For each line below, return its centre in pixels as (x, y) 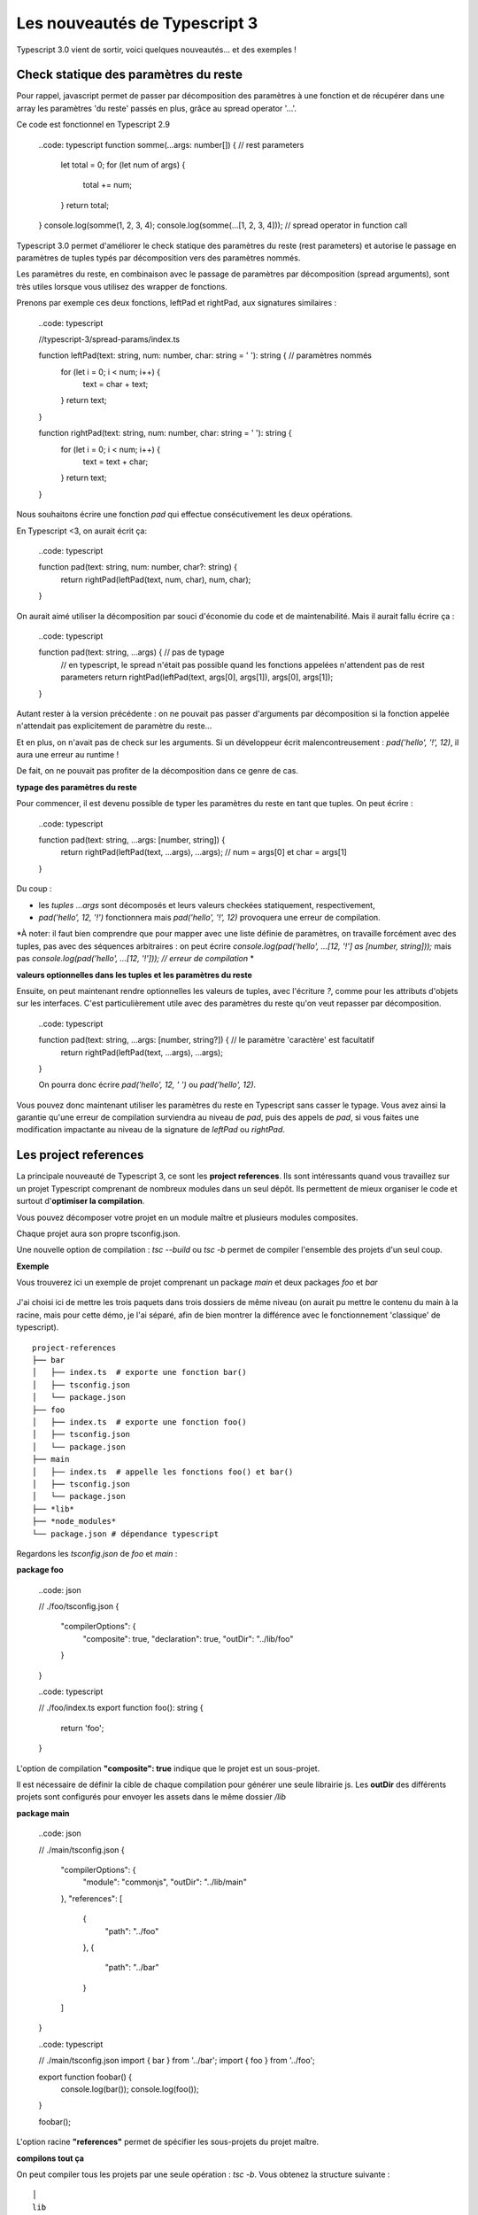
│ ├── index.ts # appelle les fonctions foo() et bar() (163, 1472)
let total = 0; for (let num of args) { (123, 165)
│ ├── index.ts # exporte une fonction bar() (139, 1372)
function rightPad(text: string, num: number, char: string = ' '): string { (165, 433)
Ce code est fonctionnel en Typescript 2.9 (93, 125)
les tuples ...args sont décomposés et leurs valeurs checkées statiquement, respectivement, (207, 905)
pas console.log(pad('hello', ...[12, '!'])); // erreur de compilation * (135, 959)
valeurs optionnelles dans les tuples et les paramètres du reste (134, 975)
